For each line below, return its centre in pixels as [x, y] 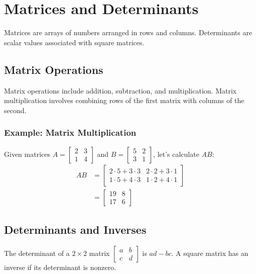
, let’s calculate [176, 154]
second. [15, 110]
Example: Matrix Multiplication [70, 132]
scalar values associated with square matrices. [74, 42]
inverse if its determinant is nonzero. [60, 267]
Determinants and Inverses [75, 229]
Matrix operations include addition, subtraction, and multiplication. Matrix [120, 90]
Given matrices [27, 154]
